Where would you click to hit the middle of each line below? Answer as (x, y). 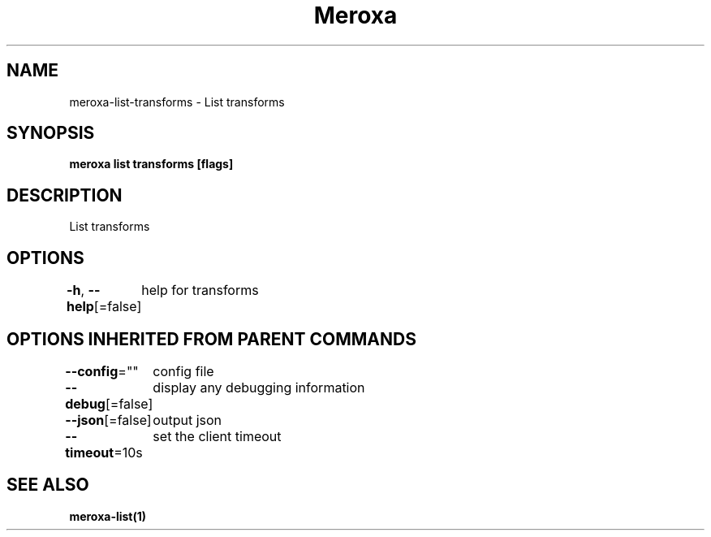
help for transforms (200, 290)
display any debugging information (259, 387)
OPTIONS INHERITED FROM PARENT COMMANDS (211, 339)
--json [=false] (108, 420)
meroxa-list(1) (108, 516)
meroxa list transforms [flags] (151, 164)
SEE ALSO (48, 485)
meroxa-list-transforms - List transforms (177, 102)
